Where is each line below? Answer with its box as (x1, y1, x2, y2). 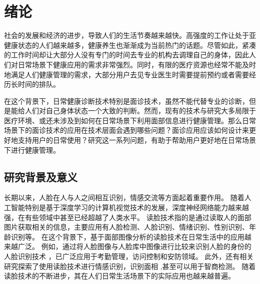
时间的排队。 (17, 79, 60, 89)
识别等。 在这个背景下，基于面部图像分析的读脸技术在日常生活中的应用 (10, 231, 244, 242)
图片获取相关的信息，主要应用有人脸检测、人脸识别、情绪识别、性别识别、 (4, 222, 249, 232)
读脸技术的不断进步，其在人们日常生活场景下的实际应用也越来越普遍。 (4, 271, 235, 281)
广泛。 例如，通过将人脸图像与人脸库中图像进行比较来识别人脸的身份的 (17, 241, 251, 252)
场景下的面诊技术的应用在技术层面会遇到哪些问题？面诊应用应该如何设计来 (4, 125, 249, 135)
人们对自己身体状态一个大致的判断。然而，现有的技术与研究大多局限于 (24, 105, 256, 116)
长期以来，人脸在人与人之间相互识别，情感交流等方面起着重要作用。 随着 (4, 192, 244, 203)
